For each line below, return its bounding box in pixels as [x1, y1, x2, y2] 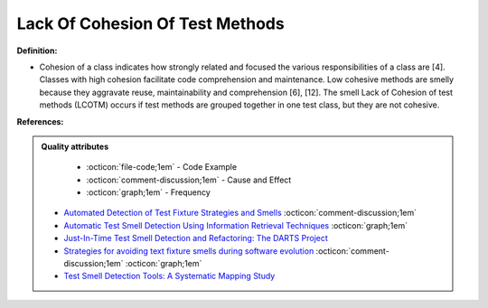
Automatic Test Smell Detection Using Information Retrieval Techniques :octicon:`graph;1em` [63, 219, 408, 230]
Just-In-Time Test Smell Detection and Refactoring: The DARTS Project [63, 233, 329, 244]
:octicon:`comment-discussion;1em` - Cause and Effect [86, 174, 292, 185]
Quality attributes [41, 141, 108, 152]
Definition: [16, 45, 58, 56]
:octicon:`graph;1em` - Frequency [86, 187, 211, 198]
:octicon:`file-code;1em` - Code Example [86, 162, 238, 173]
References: [16, 116, 64, 126]
